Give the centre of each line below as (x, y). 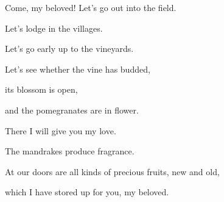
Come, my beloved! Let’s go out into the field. (91, 7)
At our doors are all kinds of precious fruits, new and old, (112, 171)
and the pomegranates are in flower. (72, 110)
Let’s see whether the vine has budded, (78, 69)
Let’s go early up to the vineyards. (69, 49)
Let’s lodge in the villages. (54, 28)
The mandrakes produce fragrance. (70, 151)
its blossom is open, (41, 89)
